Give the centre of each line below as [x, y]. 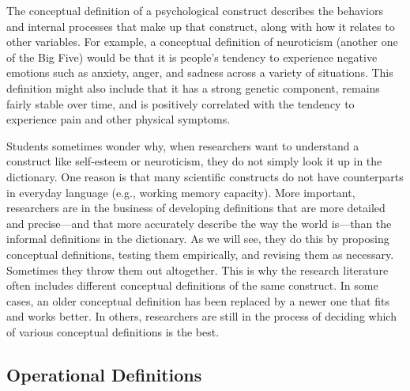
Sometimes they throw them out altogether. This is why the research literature [197, 270]
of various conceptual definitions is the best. [113, 331]
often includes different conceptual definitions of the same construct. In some [192, 285]
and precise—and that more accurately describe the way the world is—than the [199, 223]
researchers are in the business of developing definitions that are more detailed [196, 208]
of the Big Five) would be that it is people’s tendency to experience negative [192, 57]
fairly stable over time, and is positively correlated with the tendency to [181, 103]
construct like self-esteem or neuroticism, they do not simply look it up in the [194, 161]
